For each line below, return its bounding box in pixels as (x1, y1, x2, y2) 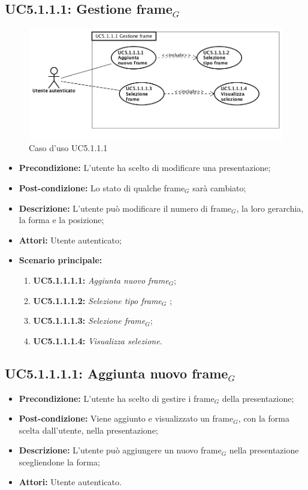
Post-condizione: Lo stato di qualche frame (19, 181, 185, 194)
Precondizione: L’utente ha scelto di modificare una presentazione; (19, 161, 271, 174)
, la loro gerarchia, (236, 202, 304, 214)
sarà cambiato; (192, 181, 246, 194)
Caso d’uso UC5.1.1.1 (29, 141, 108, 154)
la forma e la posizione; (19, 214, 104, 226)
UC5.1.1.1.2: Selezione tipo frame (33, 294, 162, 306)
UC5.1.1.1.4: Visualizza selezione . (33, 334, 162, 347)
